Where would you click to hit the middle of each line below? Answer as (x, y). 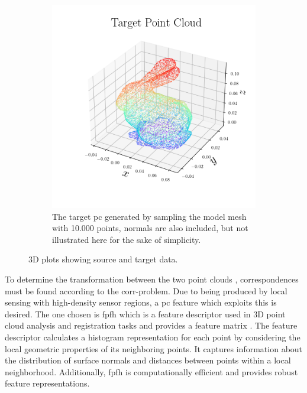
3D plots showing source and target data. (103, 259)
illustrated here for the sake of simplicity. (127, 239)
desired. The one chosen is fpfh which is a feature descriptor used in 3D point (145, 314)
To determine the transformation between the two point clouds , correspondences (152, 279)
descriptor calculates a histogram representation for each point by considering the (153, 337)
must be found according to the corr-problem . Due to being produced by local (146, 290)
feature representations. (47, 383)
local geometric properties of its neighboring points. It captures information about (154, 348)
